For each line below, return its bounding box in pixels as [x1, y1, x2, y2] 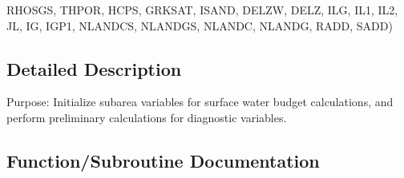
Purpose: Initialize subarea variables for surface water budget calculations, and [6, 93, 394, 110]
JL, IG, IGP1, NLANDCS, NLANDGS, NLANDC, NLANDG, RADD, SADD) [6, 17, 393, 34]
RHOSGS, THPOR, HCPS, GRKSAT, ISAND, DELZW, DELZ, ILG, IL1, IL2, [6, 2, 398, 18]
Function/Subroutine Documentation [6, 148, 320, 172]
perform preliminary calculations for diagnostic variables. [6, 109, 287, 125]
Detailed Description [6, 56, 182, 81]
